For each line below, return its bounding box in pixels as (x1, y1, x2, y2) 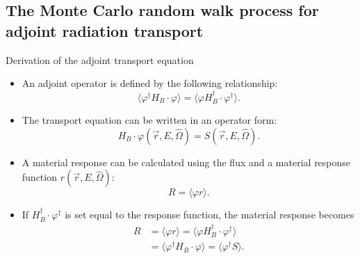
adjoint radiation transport (6, 19, 204, 41)
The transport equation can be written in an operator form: (22, 113, 277, 127)
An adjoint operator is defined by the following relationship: (22, 76, 278, 90)
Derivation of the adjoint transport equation (6, 52, 194, 67)
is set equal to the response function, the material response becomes (65, 207, 354, 222)
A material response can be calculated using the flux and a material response (22, 154, 351, 169)
